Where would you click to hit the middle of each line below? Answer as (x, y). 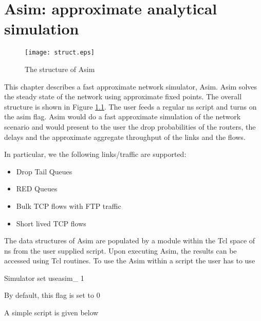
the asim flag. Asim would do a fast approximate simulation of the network (123, 117)
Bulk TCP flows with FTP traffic (69, 206)
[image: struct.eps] (60, 53)
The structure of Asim (60, 69)
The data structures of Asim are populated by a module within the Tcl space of (130, 240)
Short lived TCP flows (51, 223)
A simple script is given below (51, 313)
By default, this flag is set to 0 (52, 295)
